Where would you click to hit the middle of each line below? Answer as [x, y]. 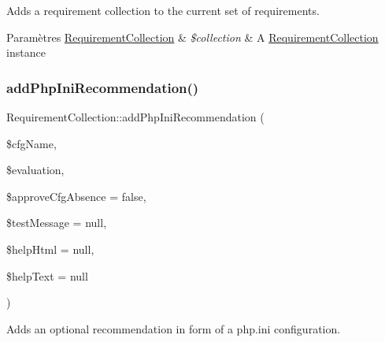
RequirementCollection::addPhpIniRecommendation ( [135, 117]
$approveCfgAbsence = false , [76, 196]
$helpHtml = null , [50, 249]
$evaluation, [35, 170]
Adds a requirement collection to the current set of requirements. [163, 10]
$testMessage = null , [57, 223]
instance [26, 52]
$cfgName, [31, 143]
